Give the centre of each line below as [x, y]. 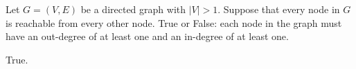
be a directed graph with [133, 9]
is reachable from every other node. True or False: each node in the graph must [174, 22]
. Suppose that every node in [279, 9]
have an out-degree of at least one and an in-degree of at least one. [147, 36]
